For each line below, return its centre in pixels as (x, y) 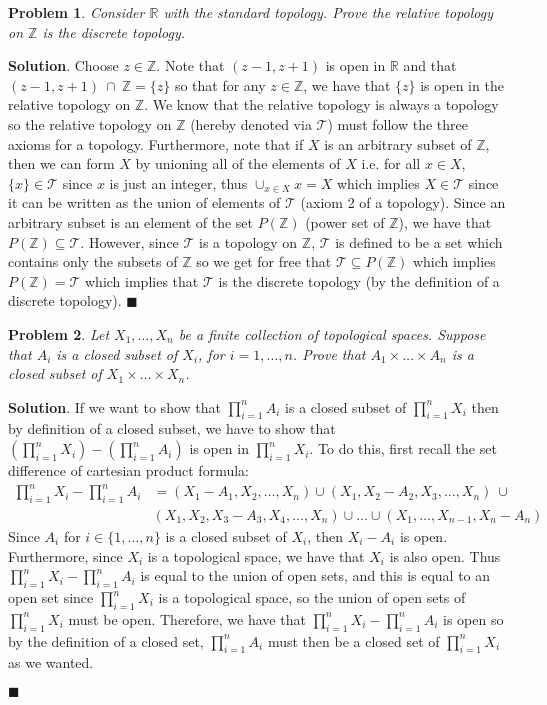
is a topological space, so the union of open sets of (312, 597)
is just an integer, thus (178, 182)
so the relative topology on (90, 123)
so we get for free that (264, 261)
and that (430, 65)
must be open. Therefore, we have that (187, 618)
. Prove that (329, 353)
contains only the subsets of (93, 261)
